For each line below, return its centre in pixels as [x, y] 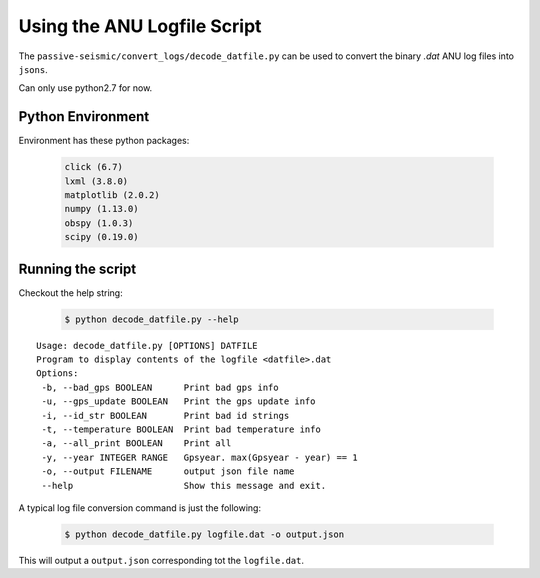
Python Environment [84, 116]
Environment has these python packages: [104, 141]
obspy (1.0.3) [99, 223]
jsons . [33, 69]
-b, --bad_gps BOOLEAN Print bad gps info [160, 387]
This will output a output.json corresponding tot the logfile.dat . [161, 560]
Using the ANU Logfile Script [140, 26]
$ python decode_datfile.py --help [151, 319]
